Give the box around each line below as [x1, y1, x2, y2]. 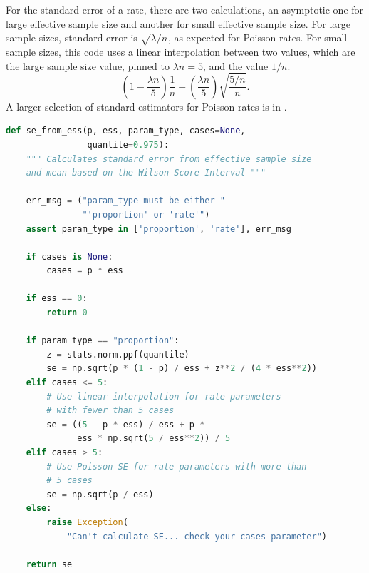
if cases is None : [26, 251, 113, 262]
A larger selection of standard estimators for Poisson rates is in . [6, 98, 287, 113]
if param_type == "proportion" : [26, 335, 180, 346]
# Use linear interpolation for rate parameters [46, 391, 281, 402]
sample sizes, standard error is [6, 30, 137, 45]
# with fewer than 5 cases [46, 405, 175, 416]
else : [26, 503, 52, 514]
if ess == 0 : [26, 293, 88, 304]
